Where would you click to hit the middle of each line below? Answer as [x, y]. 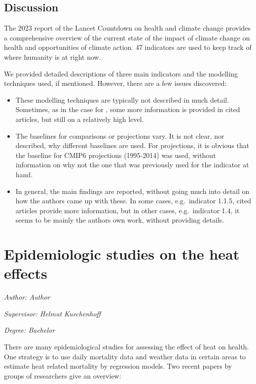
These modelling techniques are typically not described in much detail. [122, 99]
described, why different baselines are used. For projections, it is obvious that [132, 145]
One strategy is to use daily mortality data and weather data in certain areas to [125, 356]
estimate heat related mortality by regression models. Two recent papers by [118, 366]
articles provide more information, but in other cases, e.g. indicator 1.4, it [128, 210]
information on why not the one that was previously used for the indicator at [132, 165]
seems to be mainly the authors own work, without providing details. [120, 220]
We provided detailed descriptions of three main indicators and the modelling [121, 73]
